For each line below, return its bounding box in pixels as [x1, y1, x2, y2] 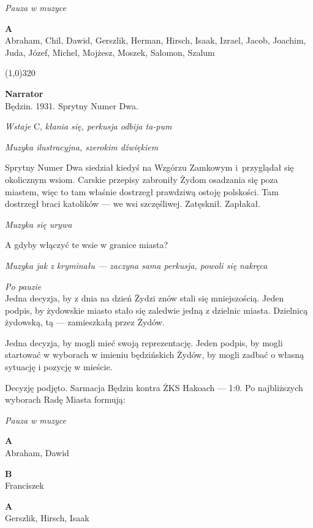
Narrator [5, 87, 43, 99]
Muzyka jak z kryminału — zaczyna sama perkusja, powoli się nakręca [5, 258, 268, 271]
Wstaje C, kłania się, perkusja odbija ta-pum [5, 120, 172, 133]
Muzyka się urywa [5, 217, 72, 230]
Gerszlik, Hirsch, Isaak [5, 511, 89, 524]
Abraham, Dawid [5, 446, 69, 459]
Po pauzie [5, 279, 42, 292]
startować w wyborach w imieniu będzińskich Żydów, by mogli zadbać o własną [5, 348, 304, 361]
